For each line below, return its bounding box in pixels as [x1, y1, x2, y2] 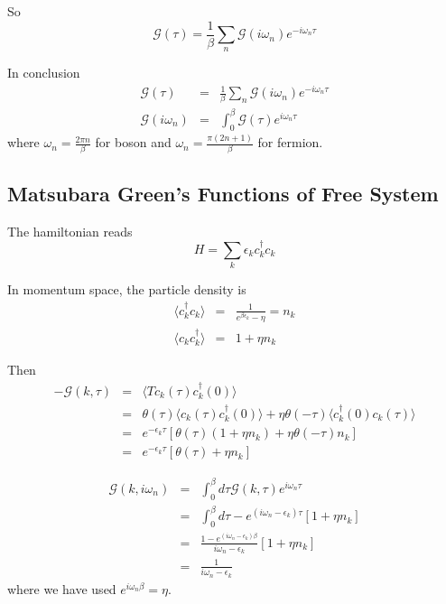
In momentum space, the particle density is [7, 280, 246, 299]
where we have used [7, 579, 116, 598]
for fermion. [257, 133, 323, 152]
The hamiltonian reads [7, 221, 133, 240]
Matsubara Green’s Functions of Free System [7, 179, 439, 207]
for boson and [95, 133, 172, 152]
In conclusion [7, 63, 80, 82]
